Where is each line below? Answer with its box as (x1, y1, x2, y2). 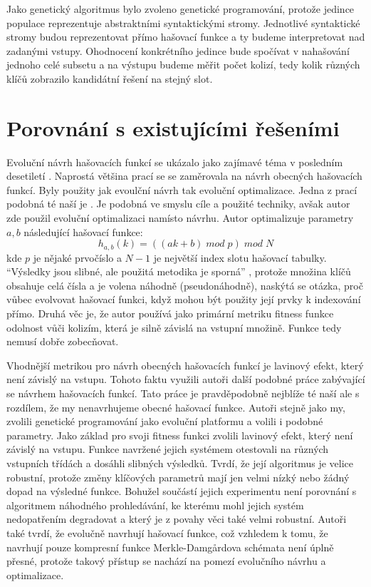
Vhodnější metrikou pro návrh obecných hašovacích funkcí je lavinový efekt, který (6, 357, 364, 372)
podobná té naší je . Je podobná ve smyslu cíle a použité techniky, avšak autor (6, 196, 350, 211)
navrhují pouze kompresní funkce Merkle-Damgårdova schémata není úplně (6, 539, 334, 554)
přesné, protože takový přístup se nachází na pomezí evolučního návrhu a (6, 553, 326, 568)
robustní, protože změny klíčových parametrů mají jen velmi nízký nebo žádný (6, 469, 350, 484)
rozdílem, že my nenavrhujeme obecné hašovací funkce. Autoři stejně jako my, (6, 399, 345, 414)
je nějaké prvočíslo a (33, 250, 122, 265)
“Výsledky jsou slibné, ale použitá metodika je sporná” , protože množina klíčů (6, 264, 351, 279)
